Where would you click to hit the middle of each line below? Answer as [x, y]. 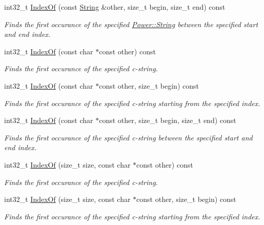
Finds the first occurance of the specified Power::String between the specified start [131, 24]
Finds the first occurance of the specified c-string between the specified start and [128, 137]
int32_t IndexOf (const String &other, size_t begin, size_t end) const [115, 7]
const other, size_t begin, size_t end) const [168, 120]
